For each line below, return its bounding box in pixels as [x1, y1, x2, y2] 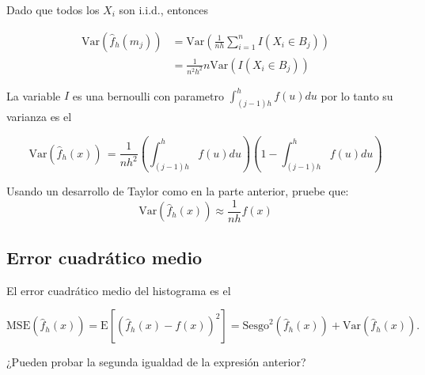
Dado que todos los [6, 2, 100, 17]
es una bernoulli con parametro [72, 87, 224, 104]
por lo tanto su [321, 87, 393, 104]
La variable [6, 87, 61, 104]
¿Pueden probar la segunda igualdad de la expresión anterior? [6, 354, 306, 370]
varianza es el [6, 108, 72, 125]
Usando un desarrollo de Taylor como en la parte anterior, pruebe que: [6, 183, 349, 199]
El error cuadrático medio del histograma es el [6, 282, 231, 298]
